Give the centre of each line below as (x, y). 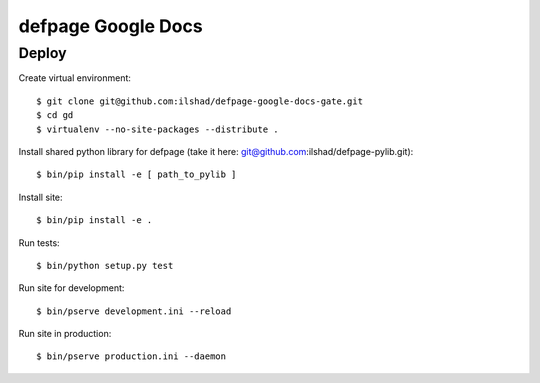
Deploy (42, 53)
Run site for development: (71, 288)
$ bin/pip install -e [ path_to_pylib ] (136, 174)
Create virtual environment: (75, 78)
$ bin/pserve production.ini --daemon (131, 356)
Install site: (41, 197)
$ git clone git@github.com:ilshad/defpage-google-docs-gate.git (200, 101)
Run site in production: (65, 334)
